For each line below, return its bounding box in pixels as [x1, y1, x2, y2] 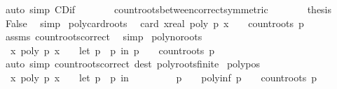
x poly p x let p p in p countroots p [10, 42, 215, 57]
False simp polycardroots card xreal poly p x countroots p [5, 15, 304, 30]
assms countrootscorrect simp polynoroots [5, 29, 202, 44]
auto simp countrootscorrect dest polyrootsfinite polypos [5, 56, 261, 71]
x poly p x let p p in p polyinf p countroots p [10, 70, 317, 84]
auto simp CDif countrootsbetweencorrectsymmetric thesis [5, 2, 332, 16]
